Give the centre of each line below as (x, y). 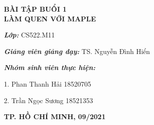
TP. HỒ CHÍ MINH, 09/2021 (55, 116)
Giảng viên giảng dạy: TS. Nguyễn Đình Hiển (77, 51)
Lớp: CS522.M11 (29, 35)
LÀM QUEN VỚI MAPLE (50, 18)
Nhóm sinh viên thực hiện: (50, 67)
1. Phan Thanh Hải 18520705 (48, 83)
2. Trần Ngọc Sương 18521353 (49, 100)
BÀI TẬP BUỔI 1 (35, 9)
